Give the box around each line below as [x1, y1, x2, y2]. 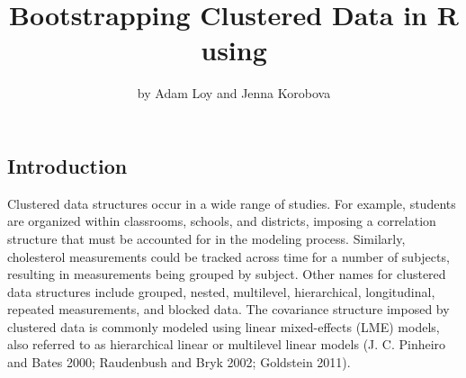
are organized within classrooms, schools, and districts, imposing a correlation [7, 211, 436, 230]
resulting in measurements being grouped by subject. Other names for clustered [7, 265, 446, 283]
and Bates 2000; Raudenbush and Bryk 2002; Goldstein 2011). [7, 353, 351, 372]
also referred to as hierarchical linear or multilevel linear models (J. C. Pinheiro [7, 335, 446, 354]
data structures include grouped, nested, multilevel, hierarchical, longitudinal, [7, 282, 435, 301]
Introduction [7, 151, 128, 179]
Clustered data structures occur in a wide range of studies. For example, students [7, 193, 456, 212]
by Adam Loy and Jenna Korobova [137, 84, 331, 103]
